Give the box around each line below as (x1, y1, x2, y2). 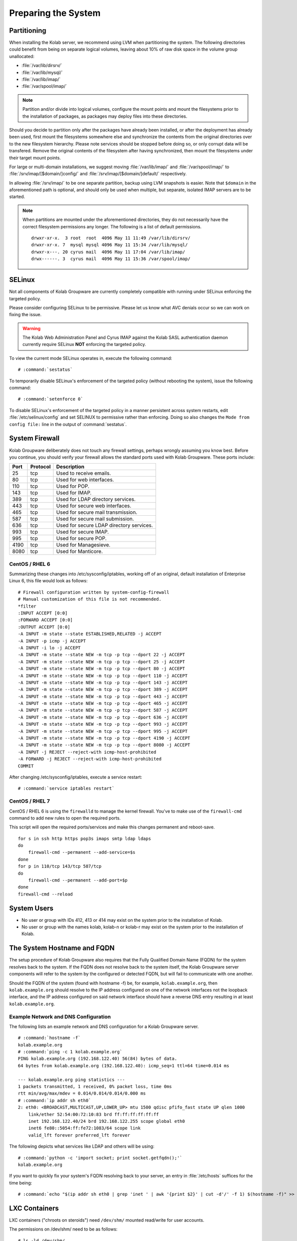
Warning (22, 325, 41, 331)
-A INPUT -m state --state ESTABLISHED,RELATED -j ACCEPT (18, 631, 162, 637)
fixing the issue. (9, 312, 42, 318)
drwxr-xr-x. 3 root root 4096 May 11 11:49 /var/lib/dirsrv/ (31, 235, 191, 241)
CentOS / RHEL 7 (9, 798, 50, 805)
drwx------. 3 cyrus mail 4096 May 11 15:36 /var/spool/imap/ (31, 256, 191, 262)
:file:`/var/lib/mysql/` (21, 69, 63, 75)
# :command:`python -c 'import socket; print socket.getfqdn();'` (18, 1155, 183, 1161)
